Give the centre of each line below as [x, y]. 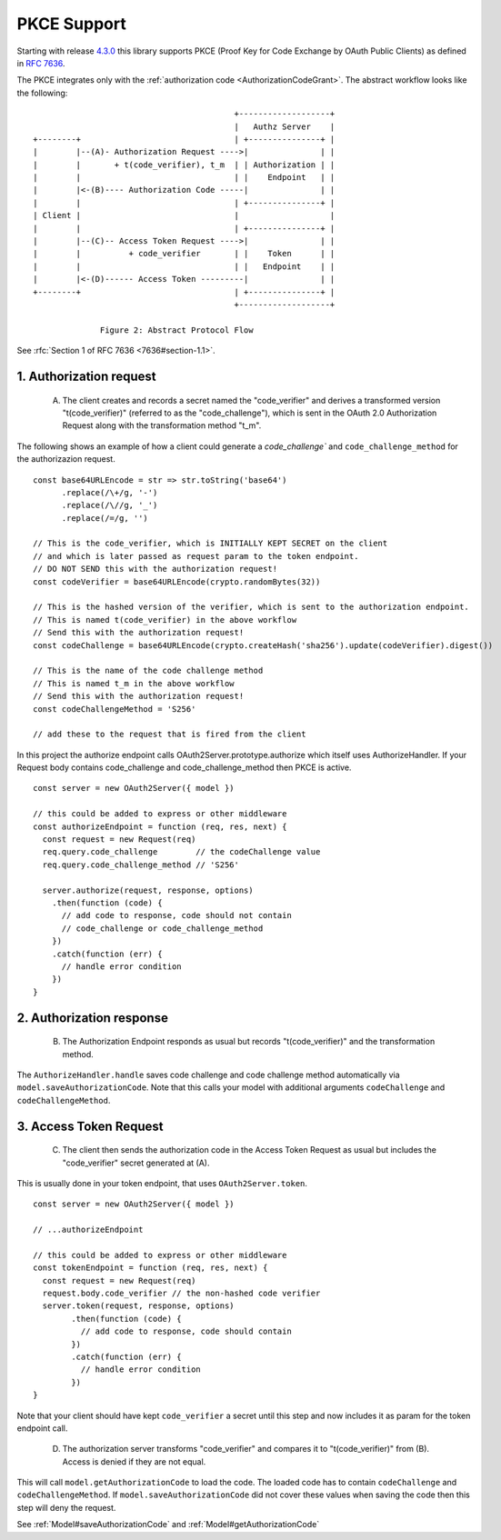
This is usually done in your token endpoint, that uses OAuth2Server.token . [162, 1183]
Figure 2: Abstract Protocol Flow [177, 330]
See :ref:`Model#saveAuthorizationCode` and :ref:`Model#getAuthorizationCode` [168, 1525]
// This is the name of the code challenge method [148, 671]
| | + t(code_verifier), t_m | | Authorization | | [184, 165]
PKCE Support [71, 24]
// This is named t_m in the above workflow [134, 683]
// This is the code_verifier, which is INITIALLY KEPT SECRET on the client [210, 544]
